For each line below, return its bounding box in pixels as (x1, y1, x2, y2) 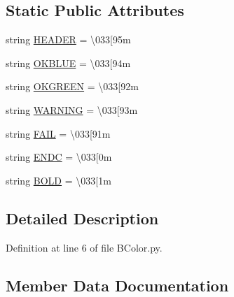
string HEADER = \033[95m (6, 32, 131, 47)
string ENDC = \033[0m (6, 150, 112, 164)
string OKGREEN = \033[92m (6, 79, 139, 94)
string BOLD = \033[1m (6, 173, 111, 187)
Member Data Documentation (6, 274, 229, 296)
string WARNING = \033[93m (6, 102, 138, 117)
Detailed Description (6, 207, 159, 229)
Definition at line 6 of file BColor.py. (6, 240, 163, 254)
